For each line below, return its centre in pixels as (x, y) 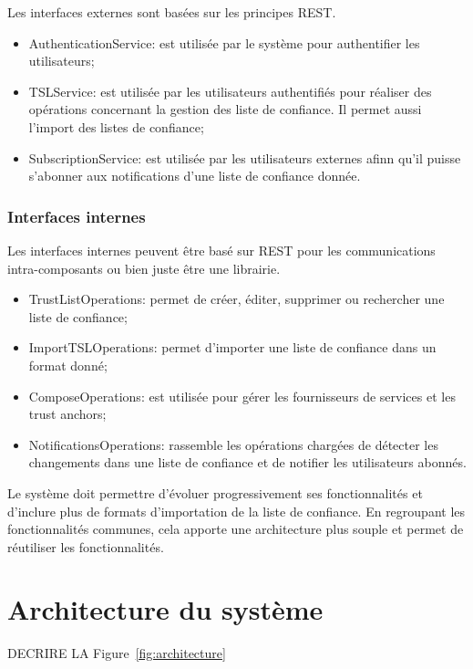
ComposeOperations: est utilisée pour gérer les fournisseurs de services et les (242, 396)
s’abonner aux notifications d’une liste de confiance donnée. (195, 176)
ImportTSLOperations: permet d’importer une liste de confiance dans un (232, 347)
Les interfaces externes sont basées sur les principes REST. (172, 12)
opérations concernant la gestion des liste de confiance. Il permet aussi (225, 109)
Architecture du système (165, 609)
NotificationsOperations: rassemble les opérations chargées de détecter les (233, 444)
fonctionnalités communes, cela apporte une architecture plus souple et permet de (236, 529)
